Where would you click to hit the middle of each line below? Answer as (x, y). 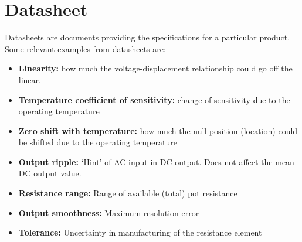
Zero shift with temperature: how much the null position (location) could (158, 130)
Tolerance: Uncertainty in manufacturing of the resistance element (140, 232)
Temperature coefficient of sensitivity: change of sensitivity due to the (154, 99)
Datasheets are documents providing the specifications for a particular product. (147, 37)
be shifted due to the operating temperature (98, 142)
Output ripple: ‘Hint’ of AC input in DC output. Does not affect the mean (156, 161)
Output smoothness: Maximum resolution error (109, 212)
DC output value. (50, 173)
